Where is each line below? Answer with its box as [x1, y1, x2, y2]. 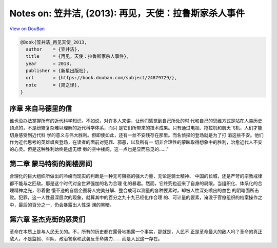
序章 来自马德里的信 [9, 104, 72, 112]
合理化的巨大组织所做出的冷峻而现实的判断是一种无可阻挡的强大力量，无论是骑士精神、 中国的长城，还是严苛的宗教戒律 [9, 173, 263, 179]
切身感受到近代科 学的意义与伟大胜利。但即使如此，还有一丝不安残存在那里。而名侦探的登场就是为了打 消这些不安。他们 [9, 132, 264, 138]
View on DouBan [9, 26, 45, 32]
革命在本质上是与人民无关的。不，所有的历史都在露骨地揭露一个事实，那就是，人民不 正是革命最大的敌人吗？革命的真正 [9, 228, 263, 235]
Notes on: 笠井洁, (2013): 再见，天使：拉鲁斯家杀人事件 [9, 8, 245, 19]
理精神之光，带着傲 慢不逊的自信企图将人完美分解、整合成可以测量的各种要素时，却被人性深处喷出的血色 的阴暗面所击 [9, 187, 259, 194]
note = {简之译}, [26, 82, 80, 88]
